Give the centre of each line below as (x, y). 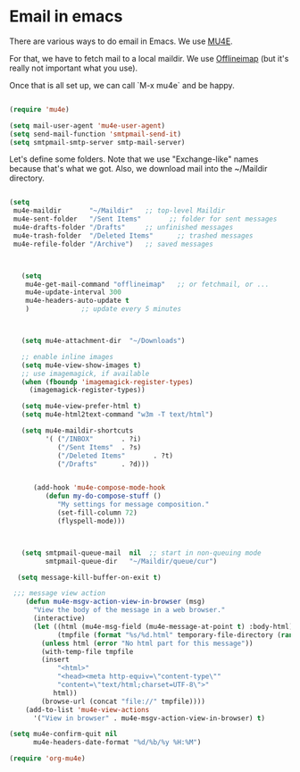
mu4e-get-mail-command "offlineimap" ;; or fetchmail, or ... (147, 284)
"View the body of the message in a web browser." (129, 610)
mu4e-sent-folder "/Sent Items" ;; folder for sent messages (145, 219)
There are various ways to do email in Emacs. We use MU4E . (121, 41)
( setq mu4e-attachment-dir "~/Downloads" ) (103, 341)
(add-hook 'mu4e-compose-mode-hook (99, 488)
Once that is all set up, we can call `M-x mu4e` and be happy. (122, 85)
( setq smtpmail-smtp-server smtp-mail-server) (97, 142)
